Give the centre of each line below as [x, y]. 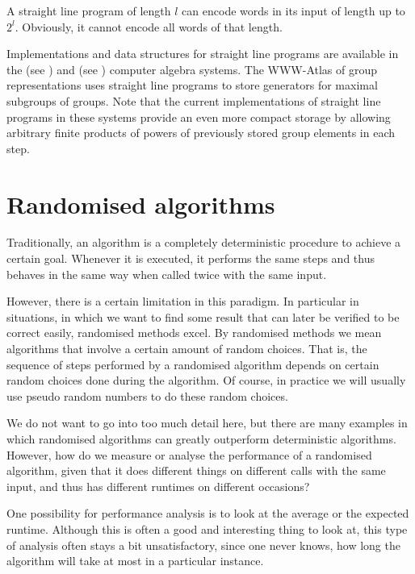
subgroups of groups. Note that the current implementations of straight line [194, 100]
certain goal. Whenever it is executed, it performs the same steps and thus [191, 258]
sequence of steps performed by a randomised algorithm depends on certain [193, 364]
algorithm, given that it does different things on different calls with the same [196, 470]
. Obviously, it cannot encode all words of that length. [149, 26]
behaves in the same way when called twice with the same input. [167, 274]
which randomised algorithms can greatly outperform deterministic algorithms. [201, 439]
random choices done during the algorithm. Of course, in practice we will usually [206, 380]
